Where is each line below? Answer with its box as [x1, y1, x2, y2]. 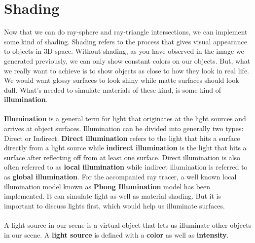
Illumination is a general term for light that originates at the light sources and [4, 113, 246, 124]
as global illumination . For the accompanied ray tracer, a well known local [4, 172, 237, 182]
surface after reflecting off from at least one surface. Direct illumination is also [4, 152, 241, 162]
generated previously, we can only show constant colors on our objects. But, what [4, 55, 251, 66]
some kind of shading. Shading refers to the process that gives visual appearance [4, 36, 248, 46]
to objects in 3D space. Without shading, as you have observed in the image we [4, 46, 244, 56]
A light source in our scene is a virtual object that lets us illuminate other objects [4, 220, 252, 230]
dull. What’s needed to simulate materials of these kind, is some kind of [4, 84, 221, 95]
